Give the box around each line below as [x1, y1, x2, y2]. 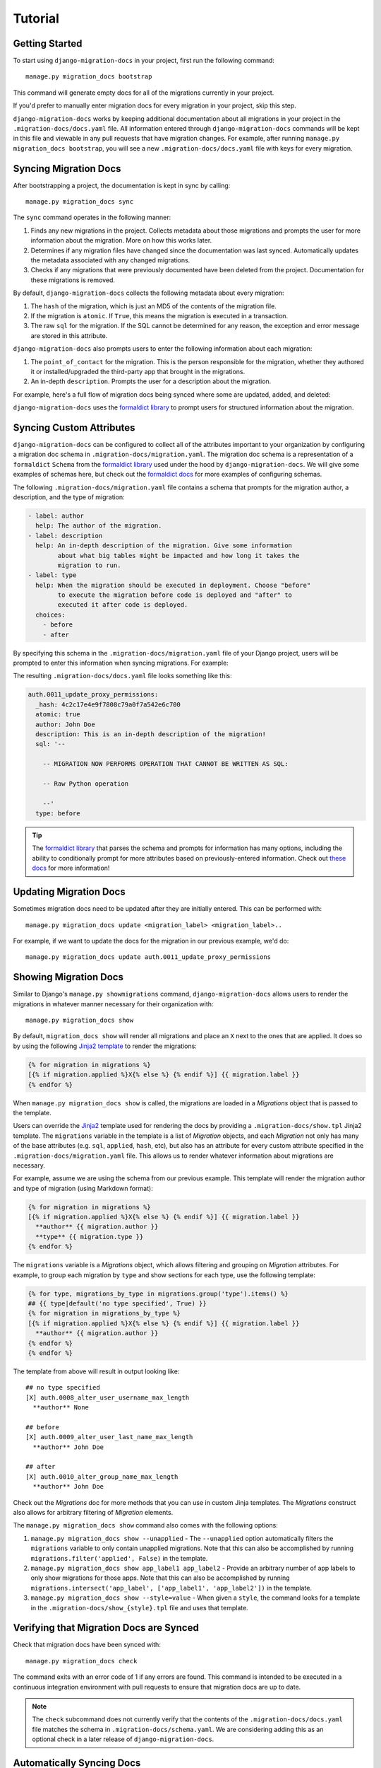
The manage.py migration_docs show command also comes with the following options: [13, 1521, 278, 1530]
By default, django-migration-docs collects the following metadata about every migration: [13, 289, 285, 297]
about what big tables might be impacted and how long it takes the [57, 552, 300, 559]
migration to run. [57, 561, 121, 569]
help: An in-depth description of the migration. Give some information [35, 542, 293, 549]
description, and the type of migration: [13, 492, 125, 501]
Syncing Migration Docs [13, 163, 121, 175]
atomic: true [35, 711, 80, 719]
